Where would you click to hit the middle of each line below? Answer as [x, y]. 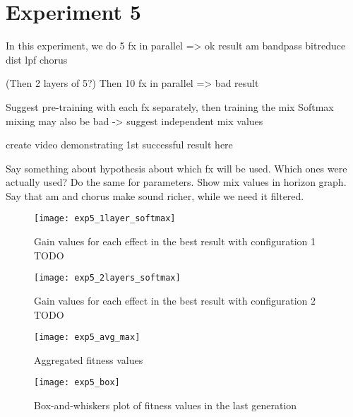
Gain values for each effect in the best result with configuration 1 [175, 241]
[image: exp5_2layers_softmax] [107, 278]
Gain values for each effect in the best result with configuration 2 [175, 300]
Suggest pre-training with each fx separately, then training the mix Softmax [170, 106]
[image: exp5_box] [77, 383]
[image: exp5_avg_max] [87, 337]
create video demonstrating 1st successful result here [119, 145]
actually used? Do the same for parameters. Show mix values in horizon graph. [176, 182]
